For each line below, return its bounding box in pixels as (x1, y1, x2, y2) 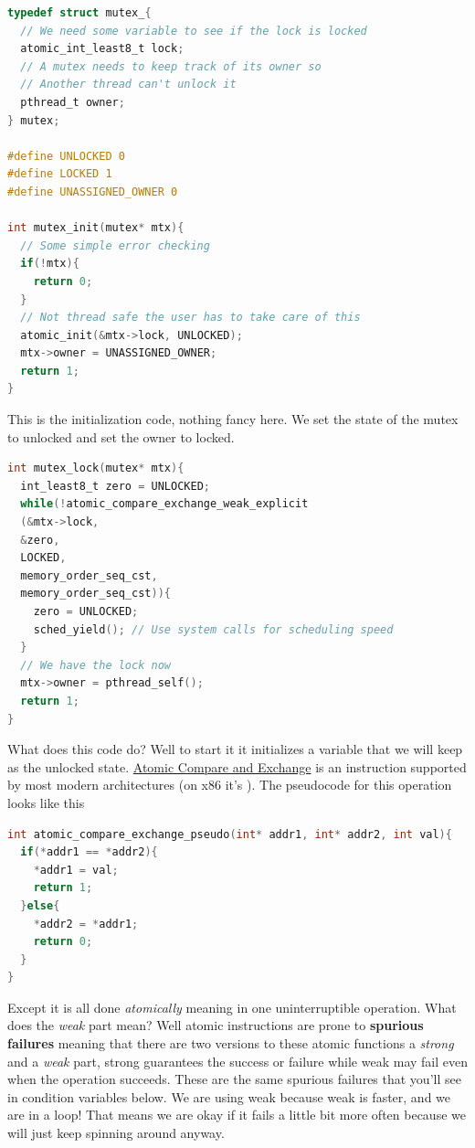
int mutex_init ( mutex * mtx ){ (7, 221, 185, 235)
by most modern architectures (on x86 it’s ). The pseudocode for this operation (7, 775, 452, 794)
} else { (20, 898, 60, 912)
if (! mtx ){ (20, 257, 79, 271)
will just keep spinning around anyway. (7, 1123, 225, 1143)
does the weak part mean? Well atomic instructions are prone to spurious (7, 1015, 424, 1035)
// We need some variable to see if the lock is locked (20, 24, 367, 37)
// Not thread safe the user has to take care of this (20, 311, 361, 324)
